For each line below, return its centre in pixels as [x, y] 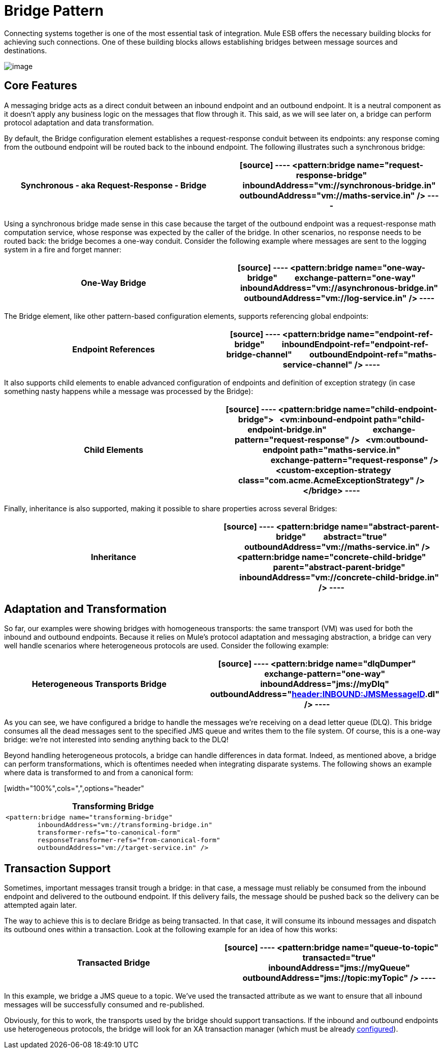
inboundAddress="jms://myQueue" [339, 968]
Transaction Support [57, 868]
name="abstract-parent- [390, 526]
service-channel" [317, 364]
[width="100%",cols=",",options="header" [74, 788]
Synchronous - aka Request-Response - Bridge [114, 185]
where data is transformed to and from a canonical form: [99, 773]
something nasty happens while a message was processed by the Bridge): [129, 391]
